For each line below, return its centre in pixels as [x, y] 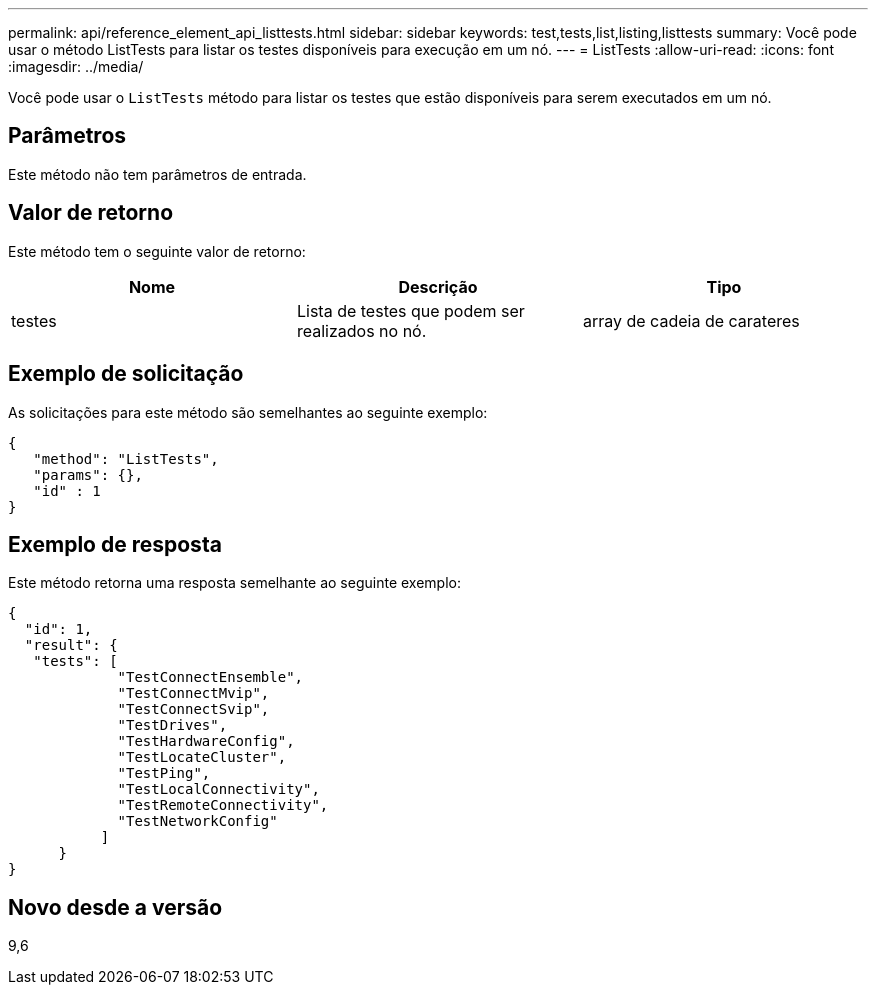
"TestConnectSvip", [193, 709]
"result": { [71, 645]
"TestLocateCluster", [202, 757]
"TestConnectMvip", [193, 693]
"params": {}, [88, 474]
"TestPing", [164, 773]
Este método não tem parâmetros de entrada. [157, 174]
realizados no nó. [361, 330]
